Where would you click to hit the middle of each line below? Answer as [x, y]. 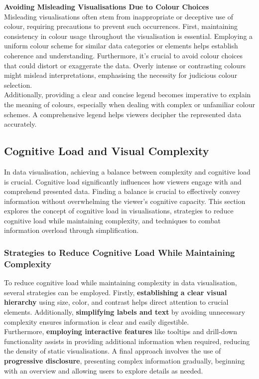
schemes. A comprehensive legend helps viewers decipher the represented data [123, 114]
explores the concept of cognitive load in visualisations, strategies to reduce [119, 211]
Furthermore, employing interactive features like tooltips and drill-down [121, 331]
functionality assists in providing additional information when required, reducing [127, 341]
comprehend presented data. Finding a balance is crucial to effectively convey [122, 191]
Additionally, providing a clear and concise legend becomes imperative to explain [128, 95]
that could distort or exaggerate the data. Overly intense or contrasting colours [125, 65]
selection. [18, 85]
